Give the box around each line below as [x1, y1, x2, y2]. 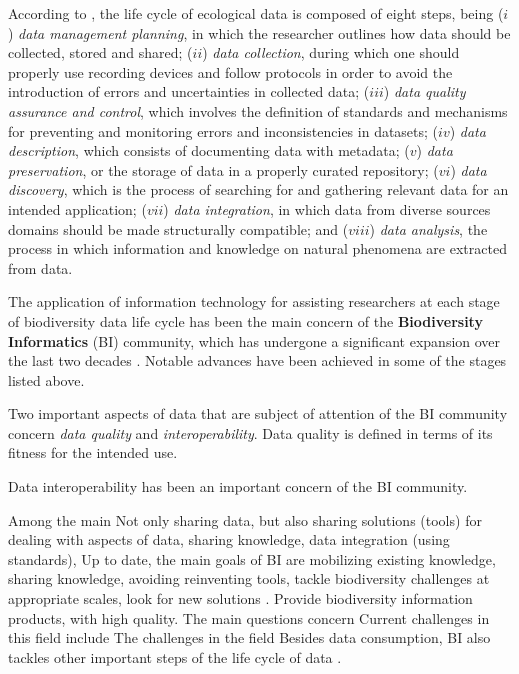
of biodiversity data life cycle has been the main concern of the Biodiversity [8, 310, 483, 331]
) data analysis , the [369, 218, 488, 239]
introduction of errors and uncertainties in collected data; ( [8, 81, 370, 102]
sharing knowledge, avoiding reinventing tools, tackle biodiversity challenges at [8, 568, 490, 589]
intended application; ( [8, 198, 147, 219]
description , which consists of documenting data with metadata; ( [8, 140, 410, 161]
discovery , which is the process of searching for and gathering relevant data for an [8, 179, 509, 200]
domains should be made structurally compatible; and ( [8, 218, 349, 239]
